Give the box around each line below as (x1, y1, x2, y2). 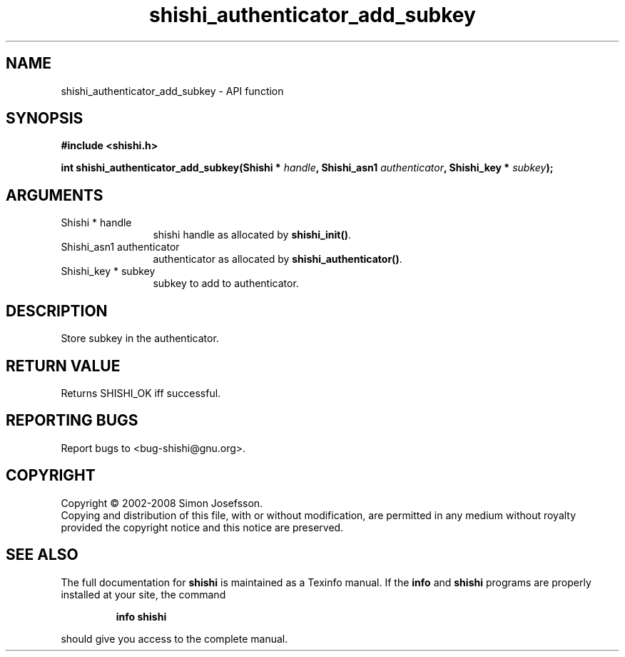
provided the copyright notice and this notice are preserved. (61, 521, 344, 533)
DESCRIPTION (6, 301, 108, 320)
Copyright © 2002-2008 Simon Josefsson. (61, 496, 263, 509)
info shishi (116, 610, 167, 623)
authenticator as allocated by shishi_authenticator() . (153, 253, 402, 266)
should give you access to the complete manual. (61, 632, 288, 645)
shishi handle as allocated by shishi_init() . (153, 229, 351, 241)
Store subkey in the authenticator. (61, 332, 219, 345)
